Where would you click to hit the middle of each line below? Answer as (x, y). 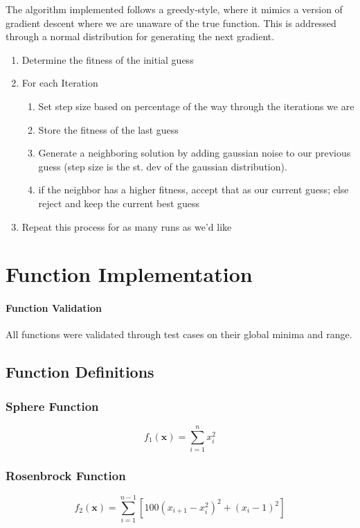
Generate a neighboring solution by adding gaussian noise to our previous (195, 153)
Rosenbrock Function (66, 475)
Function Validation (54, 308)
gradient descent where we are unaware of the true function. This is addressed (171, 23)
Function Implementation (129, 274)
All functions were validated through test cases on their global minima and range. (179, 334)
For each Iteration (60, 83)
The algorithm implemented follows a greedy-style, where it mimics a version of (174, 9)
